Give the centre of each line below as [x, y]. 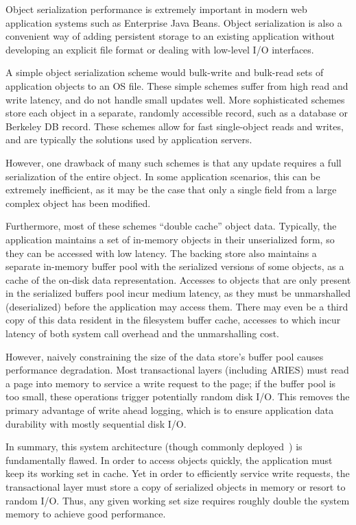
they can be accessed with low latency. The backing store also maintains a [161, 253]
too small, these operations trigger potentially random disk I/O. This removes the [178, 396]
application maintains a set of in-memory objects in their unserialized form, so [170, 239]
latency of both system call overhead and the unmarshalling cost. [142, 333]
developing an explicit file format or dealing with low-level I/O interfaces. [160, 49]
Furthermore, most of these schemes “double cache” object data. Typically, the [171, 226]
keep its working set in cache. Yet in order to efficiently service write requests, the [178, 473]
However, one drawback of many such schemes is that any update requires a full [174, 162]
